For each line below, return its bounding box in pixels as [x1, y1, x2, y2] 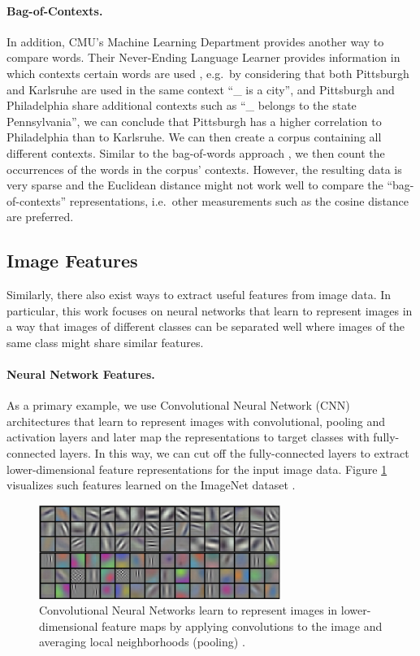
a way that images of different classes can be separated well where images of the [6, 318, 405, 335]
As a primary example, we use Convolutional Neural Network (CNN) [6, 397, 350, 414]
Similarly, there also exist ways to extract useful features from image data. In [6, 286, 392, 303]
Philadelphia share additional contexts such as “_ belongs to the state [6, 97, 357, 114]
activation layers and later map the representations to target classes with [6, 428, 370, 445]
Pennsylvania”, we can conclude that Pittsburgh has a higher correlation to [6, 112, 382, 129]
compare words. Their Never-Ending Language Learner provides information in [6, 49, 401, 66]
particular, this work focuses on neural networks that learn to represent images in [6, 302, 413, 319]
